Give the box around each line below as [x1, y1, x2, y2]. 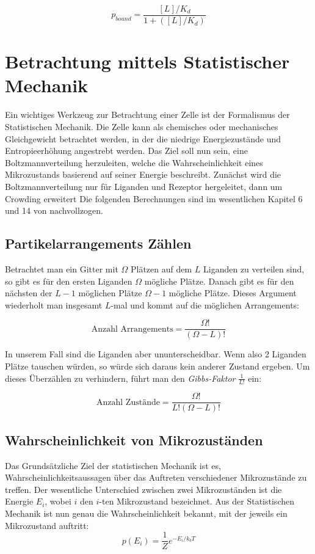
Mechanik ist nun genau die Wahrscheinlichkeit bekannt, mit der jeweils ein [5, 507, 288, 520]
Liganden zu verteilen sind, [203, 262, 305, 275]
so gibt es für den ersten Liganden [5, 274, 132, 287]
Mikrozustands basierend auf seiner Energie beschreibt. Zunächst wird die [5, 168, 281, 181]
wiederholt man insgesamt [5, 298, 103, 311]
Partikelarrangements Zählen [5, 234, 192, 253]
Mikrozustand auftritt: [5, 519, 89, 531]
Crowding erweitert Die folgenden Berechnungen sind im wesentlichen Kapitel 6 [5, 192, 303, 205]
